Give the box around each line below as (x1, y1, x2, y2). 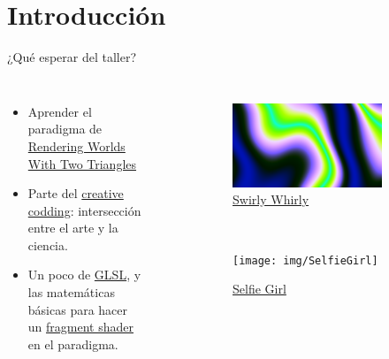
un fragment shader (27, 317, 133, 336)
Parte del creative (27, 184, 124, 202)
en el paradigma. (27, 334, 118, 353)
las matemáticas (27, 283, 115, 302)
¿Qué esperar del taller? (7, 48, 137, 66)
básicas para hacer (27, 300, 128, 318)
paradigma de (27, 119, 103, 138)
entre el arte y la (27, 218, 118, 237)
